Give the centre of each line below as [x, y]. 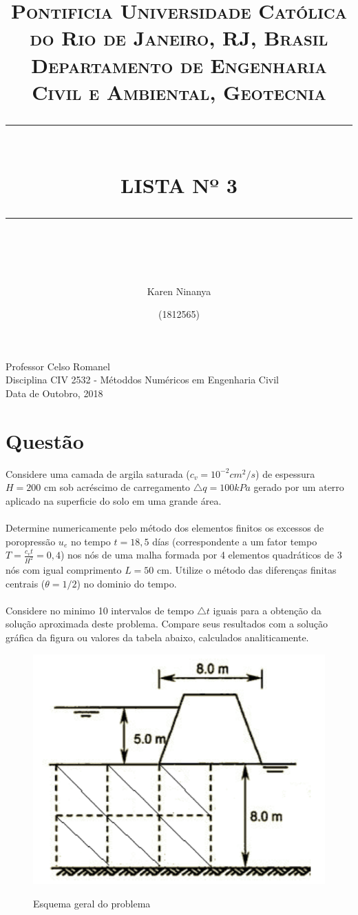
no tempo [91, 541]
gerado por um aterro [299, 487]
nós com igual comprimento [64, 570]
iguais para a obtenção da [267, 610]
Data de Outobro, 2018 [54, 393]
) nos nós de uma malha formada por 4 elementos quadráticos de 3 [201, 555]
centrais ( [25, 583]
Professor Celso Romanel [58, 366]
